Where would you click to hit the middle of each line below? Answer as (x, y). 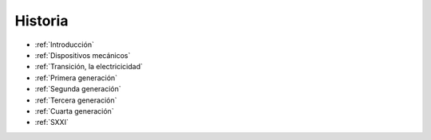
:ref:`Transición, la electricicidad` (89, 67)
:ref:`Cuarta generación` (75, 111)
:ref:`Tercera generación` (76, 100)
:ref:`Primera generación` (76, 78)
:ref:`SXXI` (52, 122)
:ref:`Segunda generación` (78, 89)
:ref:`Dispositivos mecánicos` (83, 55)
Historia (42, 21)
